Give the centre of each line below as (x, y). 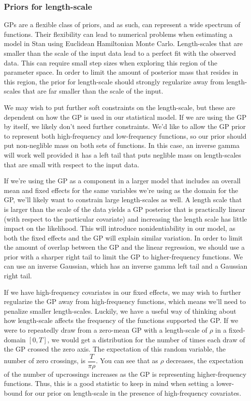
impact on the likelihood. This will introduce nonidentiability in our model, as (120, 228)
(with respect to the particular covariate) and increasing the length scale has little (125, 218)
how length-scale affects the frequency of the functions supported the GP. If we (121, 320)
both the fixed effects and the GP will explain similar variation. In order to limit (123, 237)
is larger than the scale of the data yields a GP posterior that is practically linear (125, 209)
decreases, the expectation (205, 361)
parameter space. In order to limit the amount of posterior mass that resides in (121, 72)
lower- (225, 383)
